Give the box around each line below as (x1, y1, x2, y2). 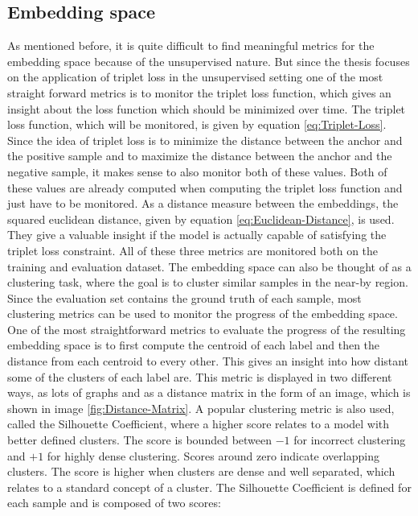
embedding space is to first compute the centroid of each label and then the (7, 336, 380, 353)
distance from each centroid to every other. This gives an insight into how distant (7, 353, 409, 369)
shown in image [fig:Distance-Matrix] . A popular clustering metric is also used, (7, 399, 395, 416)
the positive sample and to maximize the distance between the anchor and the (7, 147, 392, 164)
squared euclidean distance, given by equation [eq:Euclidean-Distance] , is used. (7, 210, 395, 227)
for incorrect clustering (293, 431, 406, 448)
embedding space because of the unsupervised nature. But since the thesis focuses (7, 52, 410, 69)
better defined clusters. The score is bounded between (7, 431, 273, 448)
